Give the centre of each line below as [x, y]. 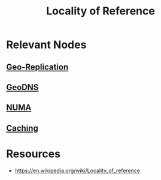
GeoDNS [22, 87]
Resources [34, 154]
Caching [22, 128]
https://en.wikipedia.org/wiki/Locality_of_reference [78, 170]
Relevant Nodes [46, 45]
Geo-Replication [37, 67]
